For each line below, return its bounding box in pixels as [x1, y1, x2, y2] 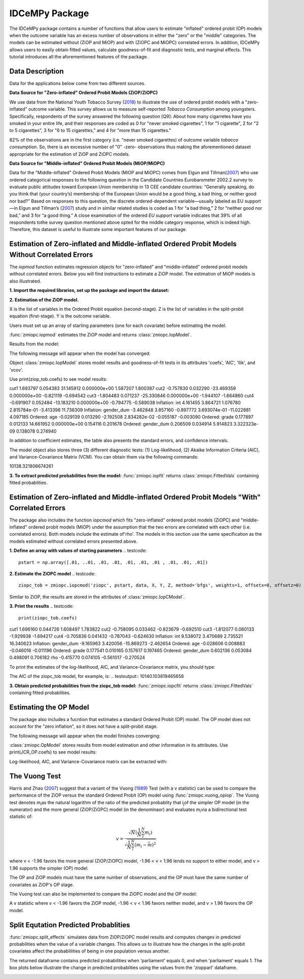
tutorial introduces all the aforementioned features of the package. [9, 54, 148, 60]
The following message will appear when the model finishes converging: [9, 733, 161, 739]
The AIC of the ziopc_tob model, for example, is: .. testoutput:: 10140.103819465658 [9, 673, 184, 679]
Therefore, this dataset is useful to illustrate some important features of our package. [9, 226, 187, 233]
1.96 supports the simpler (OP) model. [9, 865, 89, 871]
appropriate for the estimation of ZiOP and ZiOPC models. [9, 151, 130, 157]
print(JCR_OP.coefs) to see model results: [9, 749, 97, 755]
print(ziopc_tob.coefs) [18, 615, 78, 621]
